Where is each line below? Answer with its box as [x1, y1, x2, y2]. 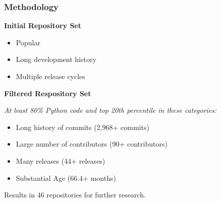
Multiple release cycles [16, 71, 85, 81]
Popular [16, 37, 40, 47]
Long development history [16, 54, 96, 64]
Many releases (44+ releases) [16, 155, 105, 166]
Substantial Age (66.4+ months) [16, 172, 116, 183]
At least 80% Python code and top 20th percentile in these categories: [4, 105, 217, 115]
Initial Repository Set [4, 20, 82, 31]
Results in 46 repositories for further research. [4, 189, 146, 200]
